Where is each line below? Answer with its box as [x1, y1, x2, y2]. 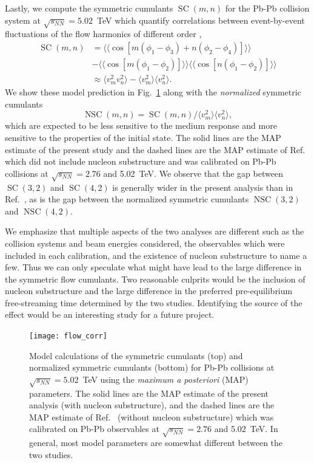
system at [5, 13, 41, 26]
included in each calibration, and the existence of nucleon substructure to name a [5, 249, 307, 261]
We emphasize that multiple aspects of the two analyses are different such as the [5, 225, 304, 238]
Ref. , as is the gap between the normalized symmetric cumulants [5, 193, 249, 205]
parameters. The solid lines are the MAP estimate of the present [29, 386, 269, 399]
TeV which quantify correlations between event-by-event [96, 13, 305, 26]
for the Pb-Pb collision [225, 2, 310, 14]
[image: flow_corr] [29, 332, 107, 341]
